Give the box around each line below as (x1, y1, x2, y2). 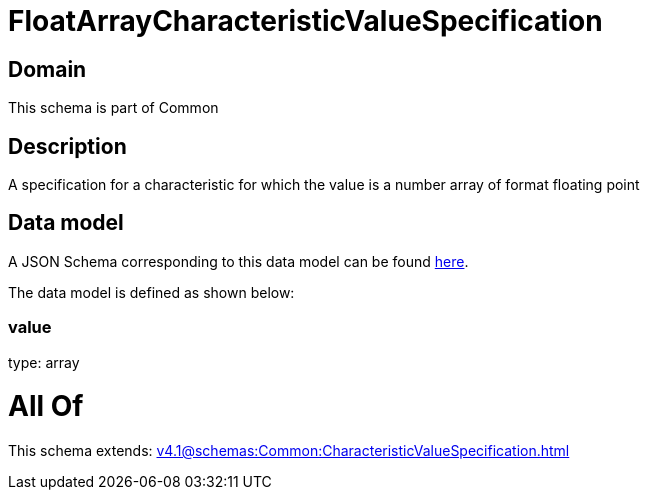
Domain (8, 56, 87, 82)
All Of (8, 389, 84, 424)
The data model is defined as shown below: (8, 283, 295, 301)
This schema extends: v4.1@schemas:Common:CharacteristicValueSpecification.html (8, 442, 570, 460)
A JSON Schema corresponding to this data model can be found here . (8, 252, 469, 270)
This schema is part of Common (8, 99, 219, 117)
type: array (8, 353, 80, 371)
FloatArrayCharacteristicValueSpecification (8, 4, 603, 38)
